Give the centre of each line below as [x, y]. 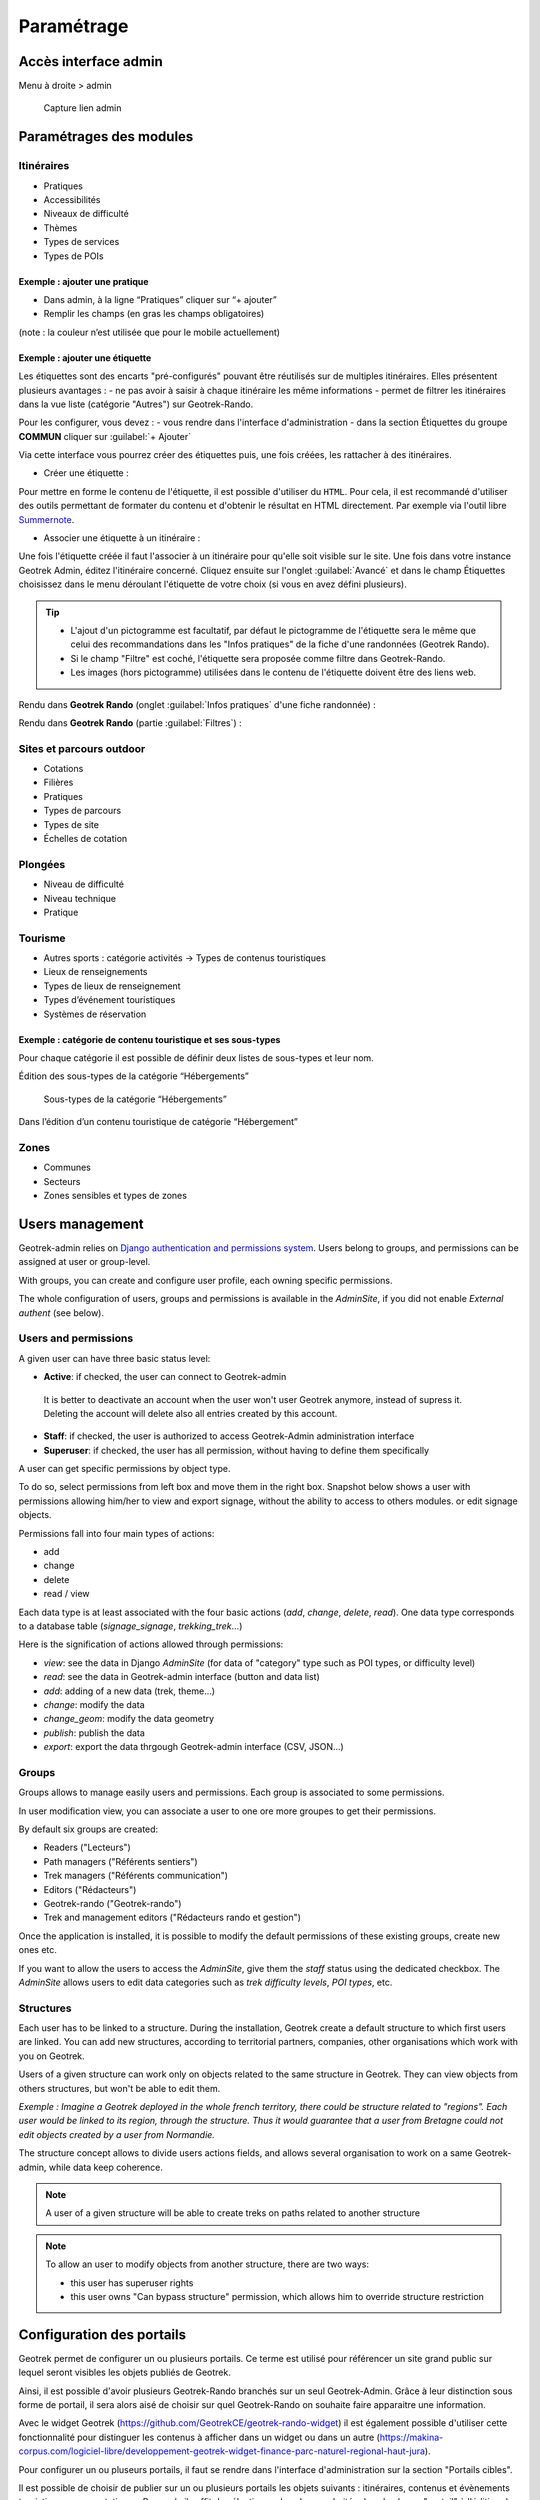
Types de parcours [82, 811]
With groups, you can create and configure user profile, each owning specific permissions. [205, 1280]
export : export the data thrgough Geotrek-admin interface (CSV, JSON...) [193, 1747]
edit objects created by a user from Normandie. [116, 2134]
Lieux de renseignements [95, 972]
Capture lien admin [82, 108]
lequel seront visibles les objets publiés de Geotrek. [125, 2372]
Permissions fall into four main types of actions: [116, 1533]
